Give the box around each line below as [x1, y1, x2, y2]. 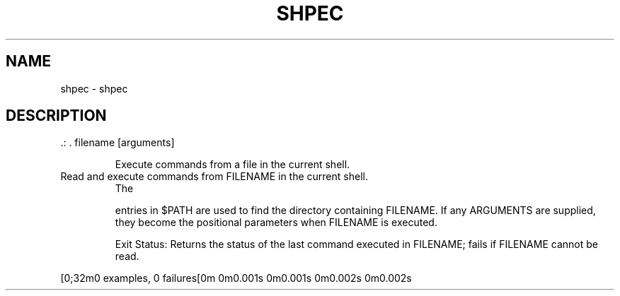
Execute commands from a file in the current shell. [115, 158, 350, 171]
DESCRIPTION [6, 107, 107, 125]
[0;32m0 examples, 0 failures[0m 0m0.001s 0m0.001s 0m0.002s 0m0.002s [60, 272, 412, 285]
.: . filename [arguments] [60, 136, 175, 149]
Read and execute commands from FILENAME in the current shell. [60, 170, 368, 183]
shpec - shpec [60, 82, 128, 95]
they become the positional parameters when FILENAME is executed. [115, 216, 437, 229]
